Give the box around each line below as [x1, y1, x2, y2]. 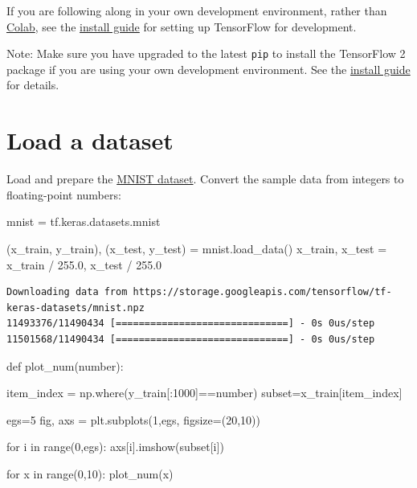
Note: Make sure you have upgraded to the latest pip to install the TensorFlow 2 [6, 45, 406, 62]
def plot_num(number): [6, 357, 124, 374]
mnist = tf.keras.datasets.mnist [6, 213, 161, 230]
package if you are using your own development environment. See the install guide [6, 60, 411, 77]
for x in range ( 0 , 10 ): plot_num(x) [6, 465, 174, 482]
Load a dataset [6, 124, 174, 157]
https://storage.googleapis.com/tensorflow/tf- [133, 286, 392, 298]
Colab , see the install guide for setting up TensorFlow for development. [6, 18, 357, 35]
